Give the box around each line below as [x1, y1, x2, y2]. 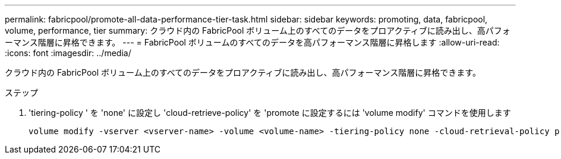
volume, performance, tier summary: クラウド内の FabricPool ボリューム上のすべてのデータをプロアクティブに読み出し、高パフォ [5, 25, 510, 35]
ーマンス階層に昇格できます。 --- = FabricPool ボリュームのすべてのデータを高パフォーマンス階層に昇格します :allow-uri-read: [5, 37, 500, 47]
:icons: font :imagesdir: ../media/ [5, 48, 131, 58]
